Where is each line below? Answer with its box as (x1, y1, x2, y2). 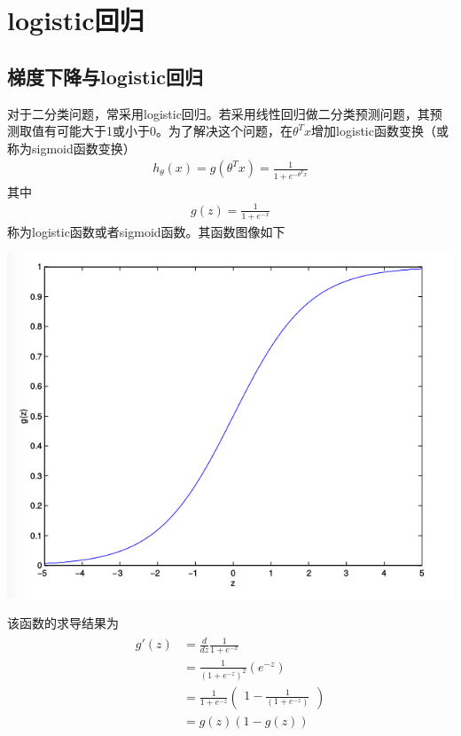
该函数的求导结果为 (7, 614, 119, 632)
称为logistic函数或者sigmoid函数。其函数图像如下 (7, 222, 285, 240)
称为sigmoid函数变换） (7, 138, 136, 157)
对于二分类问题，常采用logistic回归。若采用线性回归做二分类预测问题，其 (7, 104, 430, 122)
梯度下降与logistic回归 (7, 62, 203, 90)
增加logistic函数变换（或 (311, 121, 449, 140)
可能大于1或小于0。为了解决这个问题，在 (56, 121, 293, 140)
